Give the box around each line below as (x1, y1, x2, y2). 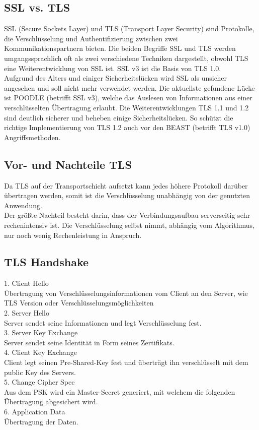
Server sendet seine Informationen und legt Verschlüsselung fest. (4, 317, 202, 328)
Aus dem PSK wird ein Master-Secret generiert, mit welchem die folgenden (4, 386, 235, 397)
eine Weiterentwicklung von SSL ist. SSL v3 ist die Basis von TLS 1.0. (4, 63, 221, 73)
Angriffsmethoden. (4, 132, 61, 142)
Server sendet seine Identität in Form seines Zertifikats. (4, 337, 175, 347)
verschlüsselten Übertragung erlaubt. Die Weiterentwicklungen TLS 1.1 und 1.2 (4, 102, 249, 112)
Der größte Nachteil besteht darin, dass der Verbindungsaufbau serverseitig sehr (4, 210, 250, 220)
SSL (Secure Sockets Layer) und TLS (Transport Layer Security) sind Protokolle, (4, 23, 254, 34)
